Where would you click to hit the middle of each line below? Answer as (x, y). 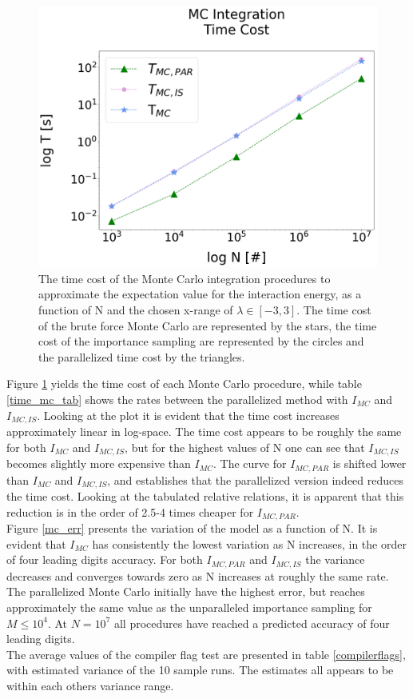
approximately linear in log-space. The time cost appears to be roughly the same (204, 431)
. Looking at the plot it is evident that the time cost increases (188, 415)
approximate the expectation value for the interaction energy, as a (200, 294)
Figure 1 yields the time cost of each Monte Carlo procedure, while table (184, 383)
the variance (335, 559)
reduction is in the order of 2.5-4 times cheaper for (130, 511)
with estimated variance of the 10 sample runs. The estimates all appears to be (200, 670)
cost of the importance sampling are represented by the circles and (201, 341)
